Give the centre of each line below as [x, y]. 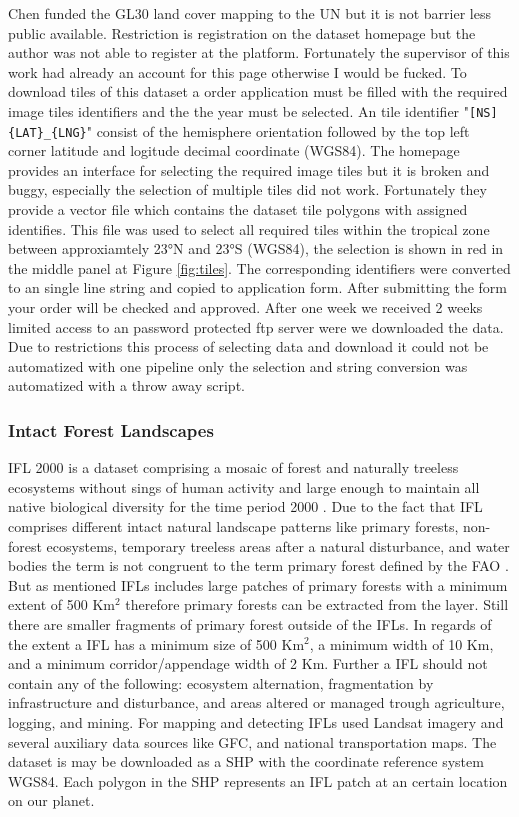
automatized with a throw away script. [126, 385]
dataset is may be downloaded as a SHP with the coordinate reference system [246, 761]
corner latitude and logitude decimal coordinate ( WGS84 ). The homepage [234, 150]
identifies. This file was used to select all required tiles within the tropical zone [249, 228]
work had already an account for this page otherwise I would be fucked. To [237, 71]
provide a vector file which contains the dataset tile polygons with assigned [238, 209]
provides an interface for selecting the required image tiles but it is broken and [249, 169]
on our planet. [51, 800]
